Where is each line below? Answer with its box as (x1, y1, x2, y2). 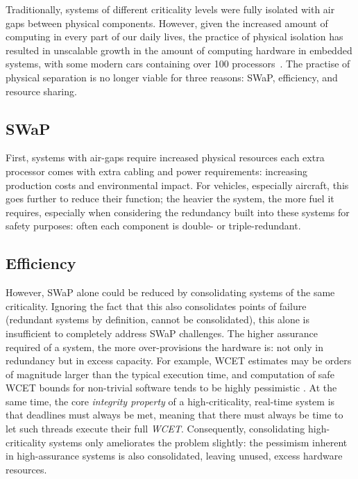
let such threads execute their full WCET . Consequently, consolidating (6, 421, 305, 436)
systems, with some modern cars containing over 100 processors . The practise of (6, 56, 350, 71)
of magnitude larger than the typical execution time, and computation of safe (6, 366, 334, 381)
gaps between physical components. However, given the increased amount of (6, 15, 328, 30)
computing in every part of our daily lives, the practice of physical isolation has (6, 29, 343, 44)
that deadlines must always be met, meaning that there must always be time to (6, 407, 343, 422)
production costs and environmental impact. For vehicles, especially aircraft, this (6, 177, 349, 192)
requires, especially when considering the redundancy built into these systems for (6, 204, 350, 219)
